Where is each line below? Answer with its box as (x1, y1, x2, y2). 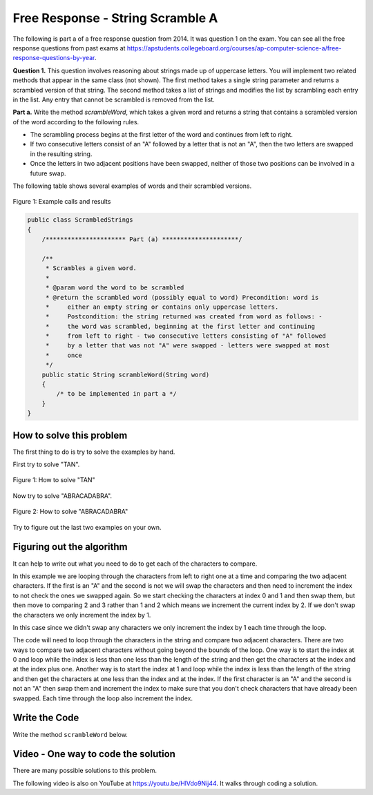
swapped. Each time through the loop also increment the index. (12, 694, 193, 702)
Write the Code (12, 712, 79, 724)
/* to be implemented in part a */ (56, 390, 178, 398)
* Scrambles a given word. (45, 265, 137, 272)
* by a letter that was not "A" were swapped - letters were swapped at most (45, 342, 330, 349)
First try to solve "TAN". (12, 460, 80, 469)
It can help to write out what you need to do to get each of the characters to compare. (12, 559, 258, 568)
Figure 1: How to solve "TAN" (12, 476, 96, 484)
